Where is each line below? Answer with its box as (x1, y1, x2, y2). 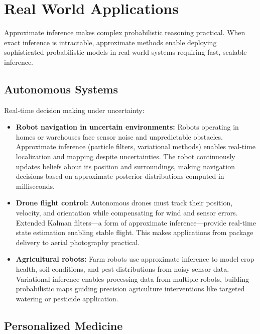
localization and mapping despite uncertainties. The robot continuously (16, 151, 235, 162)
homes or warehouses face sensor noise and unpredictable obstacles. (16, 131, 223, 142)
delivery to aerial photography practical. (16, 237, 140, 247)
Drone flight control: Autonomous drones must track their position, (16, 197, 233, 208)
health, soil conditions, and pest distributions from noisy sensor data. (16, 264, 229, 274)
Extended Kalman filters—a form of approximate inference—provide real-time (16, 217, 256, 228)
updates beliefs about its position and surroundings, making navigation (16, 161, 235, 171)
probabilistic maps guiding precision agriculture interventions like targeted (16, 283, 245, 294)
